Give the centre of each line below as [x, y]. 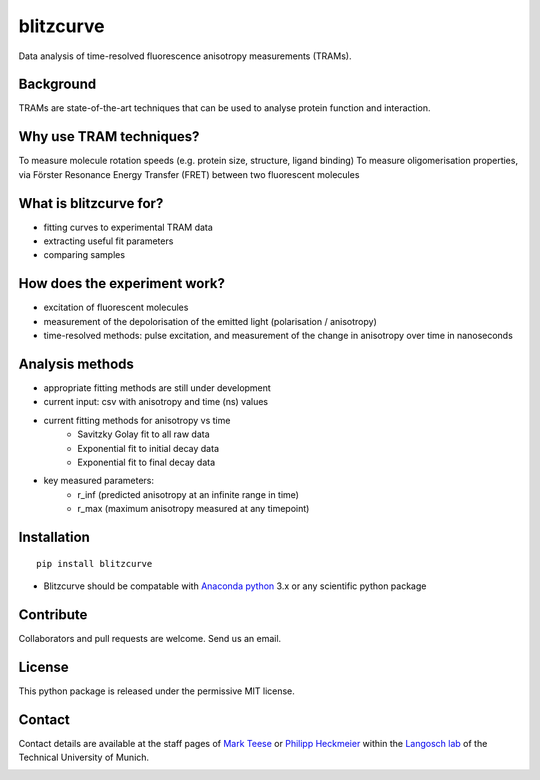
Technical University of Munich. [84, 757]
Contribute [53, 614]
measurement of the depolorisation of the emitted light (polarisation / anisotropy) [210, 321]
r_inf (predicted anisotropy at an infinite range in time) [188, 494]
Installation [54, 536]
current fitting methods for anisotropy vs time [137, 420]
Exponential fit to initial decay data [148, 448]
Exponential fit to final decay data [146, 462]
